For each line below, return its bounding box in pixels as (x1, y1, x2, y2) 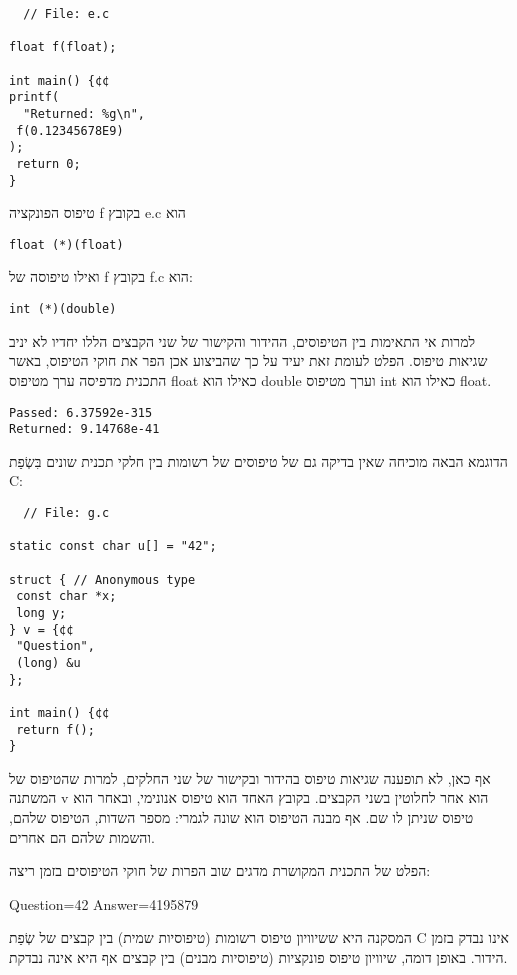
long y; (16, 605, 67, 620)
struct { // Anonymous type (9, 572, 196, 587)
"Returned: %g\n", (23, 106, 146, 121)
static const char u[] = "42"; (9, 539, 217, 554)
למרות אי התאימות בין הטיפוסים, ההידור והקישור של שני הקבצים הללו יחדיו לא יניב (9, 330, 475, 351)
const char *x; (16, 589, 117, 604)
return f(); (16, 722, 95, 737)
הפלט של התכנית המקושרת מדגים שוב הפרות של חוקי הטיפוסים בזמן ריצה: (9, 860, 431, 881)
